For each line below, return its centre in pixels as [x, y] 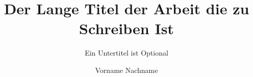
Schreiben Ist [127, 28]
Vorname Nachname [127, 70]
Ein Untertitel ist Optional [127, 53]
